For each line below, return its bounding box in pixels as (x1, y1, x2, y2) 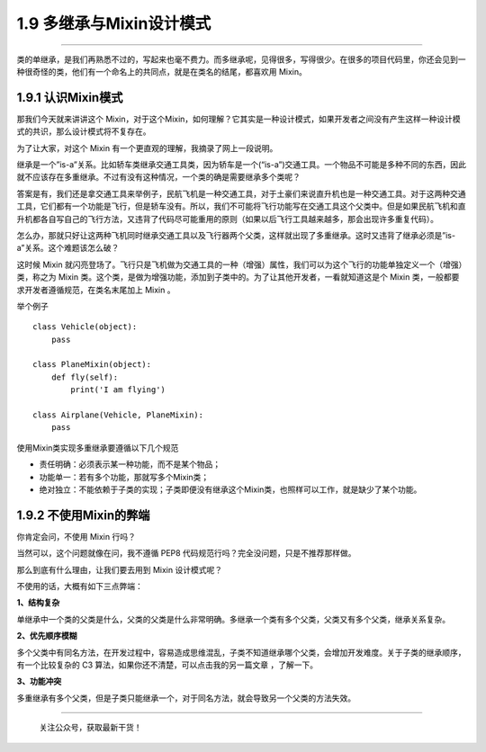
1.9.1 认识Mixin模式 (16, 90, 123, 105)
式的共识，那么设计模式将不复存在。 (16, 126, 151, 137)
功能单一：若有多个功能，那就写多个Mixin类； (39, 471, 210, 482)
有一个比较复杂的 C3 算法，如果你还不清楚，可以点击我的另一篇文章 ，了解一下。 (16, 659, 319, 670)
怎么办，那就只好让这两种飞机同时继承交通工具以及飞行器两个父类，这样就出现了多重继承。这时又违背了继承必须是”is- (16, 229, 456, 240)
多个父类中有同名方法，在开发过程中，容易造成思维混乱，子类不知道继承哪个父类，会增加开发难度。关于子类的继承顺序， (16, 647, 466, 658)
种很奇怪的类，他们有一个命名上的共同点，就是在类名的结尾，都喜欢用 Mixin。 (16, 66, 308, 76)
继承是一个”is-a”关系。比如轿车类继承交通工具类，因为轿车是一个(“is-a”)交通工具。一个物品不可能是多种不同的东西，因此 (16, 159, 467, 170)
